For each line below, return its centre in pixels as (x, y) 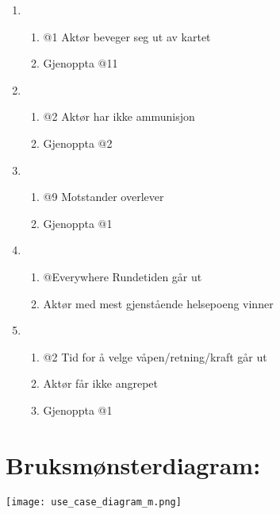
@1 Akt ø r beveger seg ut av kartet (127, 36)
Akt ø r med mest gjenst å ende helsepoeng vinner (158, 303)
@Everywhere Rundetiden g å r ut (123, 276)
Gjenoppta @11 (81, 63)
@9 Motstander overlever (104, 197)
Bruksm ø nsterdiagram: (133, 464)
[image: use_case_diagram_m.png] (94, 502)
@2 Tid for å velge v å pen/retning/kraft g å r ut (155, 356)
